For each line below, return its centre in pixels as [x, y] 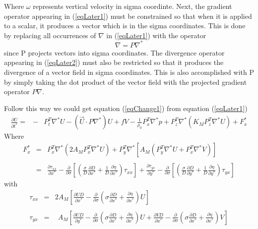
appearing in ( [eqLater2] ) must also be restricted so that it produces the [114, 62]
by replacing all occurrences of [50, 35]
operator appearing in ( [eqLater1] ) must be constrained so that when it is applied [128, 16]
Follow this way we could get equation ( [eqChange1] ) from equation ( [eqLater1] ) [126, 108]
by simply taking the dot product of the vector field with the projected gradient [126, 82]
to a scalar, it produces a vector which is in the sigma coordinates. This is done [125, 26]
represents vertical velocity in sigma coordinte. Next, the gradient [132, 6]
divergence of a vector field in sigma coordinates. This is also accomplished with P [129, 72]
